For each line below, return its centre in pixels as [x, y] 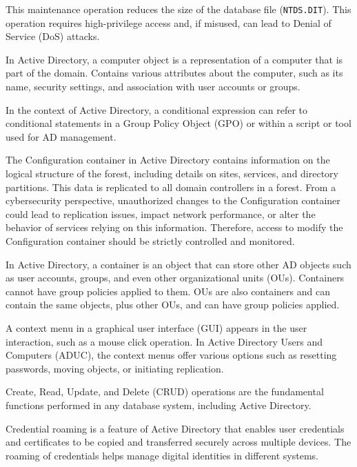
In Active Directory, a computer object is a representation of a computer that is [174, 59]
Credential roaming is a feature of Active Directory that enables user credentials [175, 428]
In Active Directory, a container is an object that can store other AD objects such [178, 264]
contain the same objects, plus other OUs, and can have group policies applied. [173, 305]
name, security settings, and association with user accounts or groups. [153, 87]
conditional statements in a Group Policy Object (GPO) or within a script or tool [178, 123]
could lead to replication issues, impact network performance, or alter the [161, 213]
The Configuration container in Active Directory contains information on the [168, 160]
